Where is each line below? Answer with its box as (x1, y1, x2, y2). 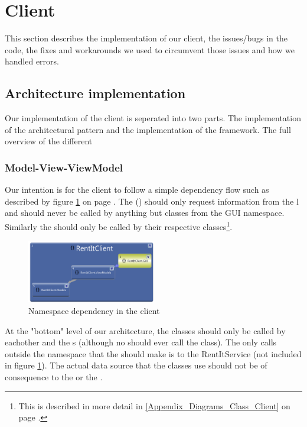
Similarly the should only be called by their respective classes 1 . (5, 218, 233, 232)
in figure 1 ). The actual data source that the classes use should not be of (5, 359, 267, 371)
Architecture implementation (5, 84, 186, 102)
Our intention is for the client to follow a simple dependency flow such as (5, 183, 269, 196)
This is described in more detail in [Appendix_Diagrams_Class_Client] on (18, 399, 290, 412)
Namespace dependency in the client (28, 305, 160, 317)
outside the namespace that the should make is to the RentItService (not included (5, 347, 302, 360)
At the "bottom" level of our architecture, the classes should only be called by (5, 324, 286, 337)
